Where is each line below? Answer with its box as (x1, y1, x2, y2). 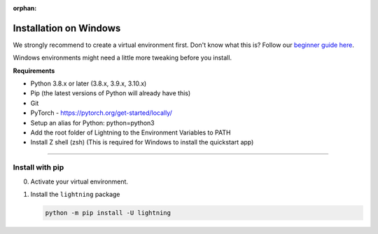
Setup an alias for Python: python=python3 (30, 118, 155, 127)
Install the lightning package (30, 190, 120, 198)
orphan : (13, 4, 37, 12)
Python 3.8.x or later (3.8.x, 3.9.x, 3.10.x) (30, 79, 147, 88)
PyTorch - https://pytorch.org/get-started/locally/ (30, 109, 173, 117)
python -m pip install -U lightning (45, 209, 171, 216)
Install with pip (13, 163, 64, 172)
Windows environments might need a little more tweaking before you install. (13, 53, 232, 62)
